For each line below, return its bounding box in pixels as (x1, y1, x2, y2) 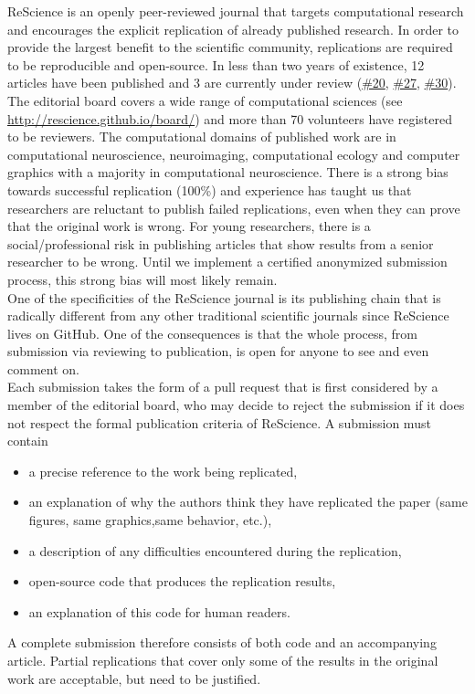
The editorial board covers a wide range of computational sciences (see (7, 90, 403, 110)
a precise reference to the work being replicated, (28, 461, 298, 480)
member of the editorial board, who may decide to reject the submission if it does (7, 395, 465, 415)
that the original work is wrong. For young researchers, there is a (7, 216, 371, 236)
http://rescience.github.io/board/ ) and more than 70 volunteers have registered (7, 109, 453, 128)
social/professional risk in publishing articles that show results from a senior (7, 234, 434, 253)
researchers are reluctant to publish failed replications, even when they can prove (7, 198, 460, 217)
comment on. (7, 359, 79, 378)
